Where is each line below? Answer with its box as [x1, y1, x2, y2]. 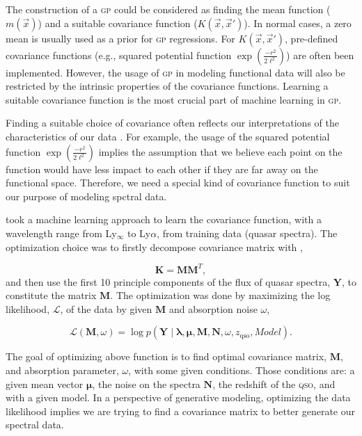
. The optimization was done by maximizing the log [110, 288, 331, 302]
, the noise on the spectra [92, 376, 200, 391]
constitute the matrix [6, 288, 97, 302]
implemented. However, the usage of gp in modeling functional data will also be [6, 65, 345, 79]
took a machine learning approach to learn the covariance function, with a [6, 212, 322, 227]
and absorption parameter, [6, 363, 119, 377]
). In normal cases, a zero [244, 15, 352, 30]
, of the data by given [60, 301, 152, 316]
